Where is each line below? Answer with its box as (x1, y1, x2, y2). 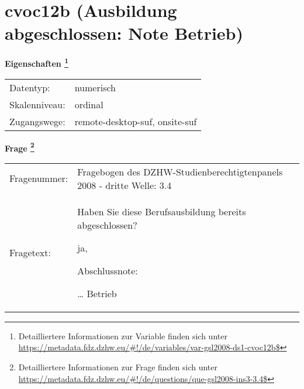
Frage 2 (5, 140, 34, 154)
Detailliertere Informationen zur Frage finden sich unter (18, 361, 218, 373)
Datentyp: (9, 80, 50, 94)
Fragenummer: (9, 171, 68, 185)
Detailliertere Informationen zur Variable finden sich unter (18, 329, 227, 342)
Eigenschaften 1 (5, 56, 68, 69)
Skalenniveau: (9, 97, 65, 111)
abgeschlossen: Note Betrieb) (5, 21, 244, 45)
